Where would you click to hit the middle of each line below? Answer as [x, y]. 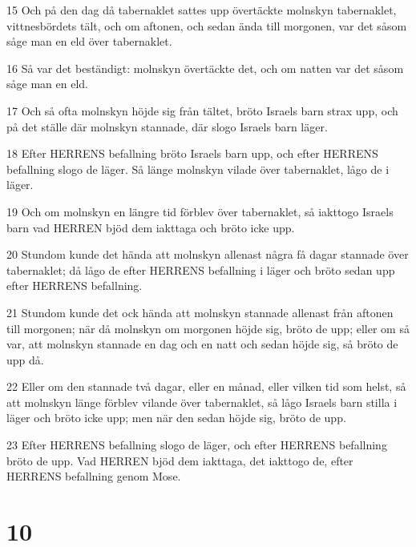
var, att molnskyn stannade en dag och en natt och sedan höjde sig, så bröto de [202, 344]
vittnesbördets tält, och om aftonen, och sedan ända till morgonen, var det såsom [207, 25]
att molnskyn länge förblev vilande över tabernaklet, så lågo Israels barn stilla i [202, 402]
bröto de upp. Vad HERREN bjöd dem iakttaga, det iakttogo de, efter [180, 460]
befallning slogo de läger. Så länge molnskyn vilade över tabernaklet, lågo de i [198, 169]
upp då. [25, 359]
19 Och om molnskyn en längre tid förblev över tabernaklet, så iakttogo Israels [200, 211]
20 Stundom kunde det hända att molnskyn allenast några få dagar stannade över [208, 254]
